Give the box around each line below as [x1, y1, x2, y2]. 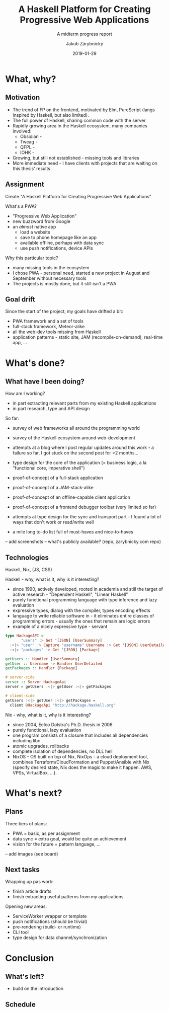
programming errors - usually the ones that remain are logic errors [12, 618, 150, 625]
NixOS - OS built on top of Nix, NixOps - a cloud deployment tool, [12, 753, 148, 759]
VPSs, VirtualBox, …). [12, 769, 57, 775]
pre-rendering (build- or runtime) [12, 924, 81, 930]
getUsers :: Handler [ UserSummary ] [5, 656, 80, 661]
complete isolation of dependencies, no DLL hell [12, 748, 113, 754]
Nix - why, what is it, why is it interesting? [5, 712, 92, 718]
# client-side [5, 693, 35, 698]
